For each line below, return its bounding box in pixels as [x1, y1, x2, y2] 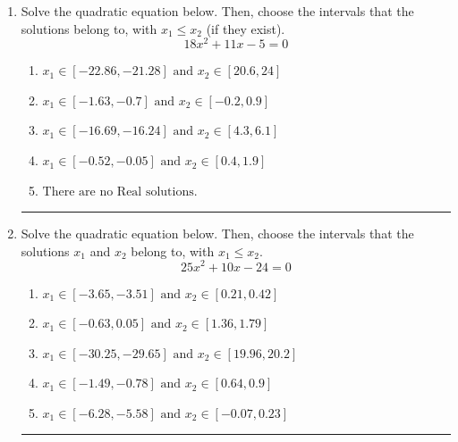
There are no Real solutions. [42, 185, 198, 198]
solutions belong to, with [21, 19, 157, 38]
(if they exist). [206, 19, 285, 38]
